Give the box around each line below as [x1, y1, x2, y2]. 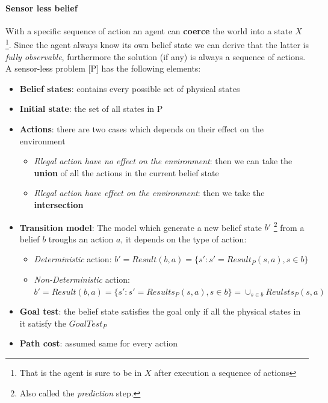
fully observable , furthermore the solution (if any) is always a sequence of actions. [5, 50, 306, 63]
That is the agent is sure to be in [19, 366, 142, 378]
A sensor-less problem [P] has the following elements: [5, 62, 201, 75]
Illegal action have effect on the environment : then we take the [34, 186, 265, 199]
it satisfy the [19, 316, 66, 329]
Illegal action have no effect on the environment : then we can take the [34, 155, 292, 167]
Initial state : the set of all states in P [19, 102, 163, 115]
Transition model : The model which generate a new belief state [19, 221, 262, 233]
